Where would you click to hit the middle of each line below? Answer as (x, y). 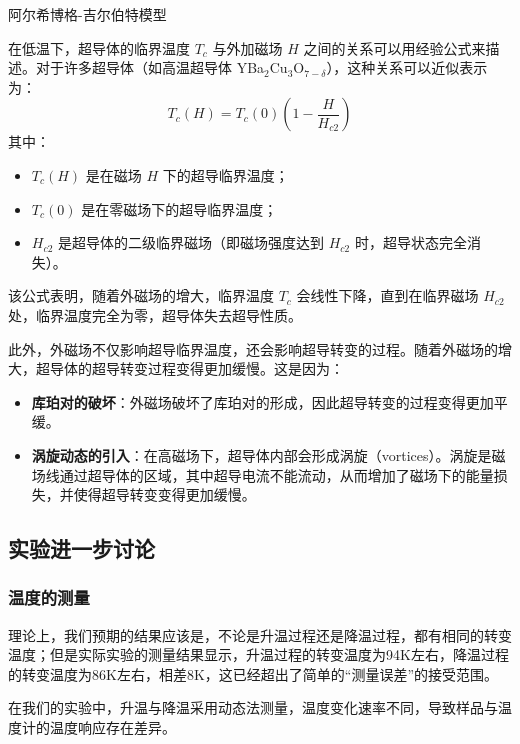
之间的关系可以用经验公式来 (394, 47)
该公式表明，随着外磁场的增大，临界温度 (141, 295)
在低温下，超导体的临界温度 (99, 47)
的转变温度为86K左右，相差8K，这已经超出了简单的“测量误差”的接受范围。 (253, 673)
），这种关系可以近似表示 (407, 67)
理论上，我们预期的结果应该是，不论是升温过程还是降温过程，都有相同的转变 (260, 634)
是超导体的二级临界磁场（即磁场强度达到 (191, 242)
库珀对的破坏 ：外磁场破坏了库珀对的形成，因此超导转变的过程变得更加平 (269, 401)
